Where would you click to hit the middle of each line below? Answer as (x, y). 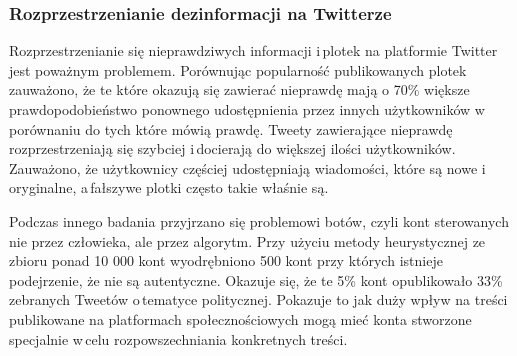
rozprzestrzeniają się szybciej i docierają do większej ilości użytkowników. (232, 148)
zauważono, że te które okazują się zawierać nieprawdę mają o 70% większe (239, 89)
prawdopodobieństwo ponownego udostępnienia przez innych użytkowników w (247, 109)
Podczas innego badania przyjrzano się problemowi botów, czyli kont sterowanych (259, 220)
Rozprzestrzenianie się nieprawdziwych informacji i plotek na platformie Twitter (253, 50)
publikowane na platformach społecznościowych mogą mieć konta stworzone (240, 318)
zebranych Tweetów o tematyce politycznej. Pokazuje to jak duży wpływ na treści (258, 299)
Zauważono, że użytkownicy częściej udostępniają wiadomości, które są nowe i (247, 167)
